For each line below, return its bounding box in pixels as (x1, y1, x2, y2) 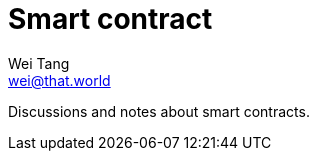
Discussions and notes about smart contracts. (8, 102, 310, 120)
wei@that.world (8, 71, 111, 89)
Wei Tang (8, 54, 70, 72)
